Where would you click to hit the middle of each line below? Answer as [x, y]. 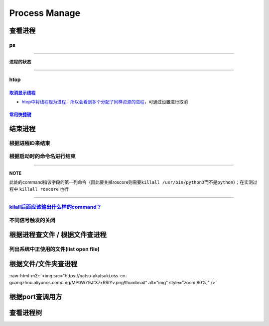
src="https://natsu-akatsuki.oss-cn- [90, 276]
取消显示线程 [22, 92]
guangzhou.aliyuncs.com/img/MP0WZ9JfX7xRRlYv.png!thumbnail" [78, 283]
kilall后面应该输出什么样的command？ [56, 207]
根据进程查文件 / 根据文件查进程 [58, 235]
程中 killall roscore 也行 [39, 189]
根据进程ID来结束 [30, 143]
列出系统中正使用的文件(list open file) [54, 249]
